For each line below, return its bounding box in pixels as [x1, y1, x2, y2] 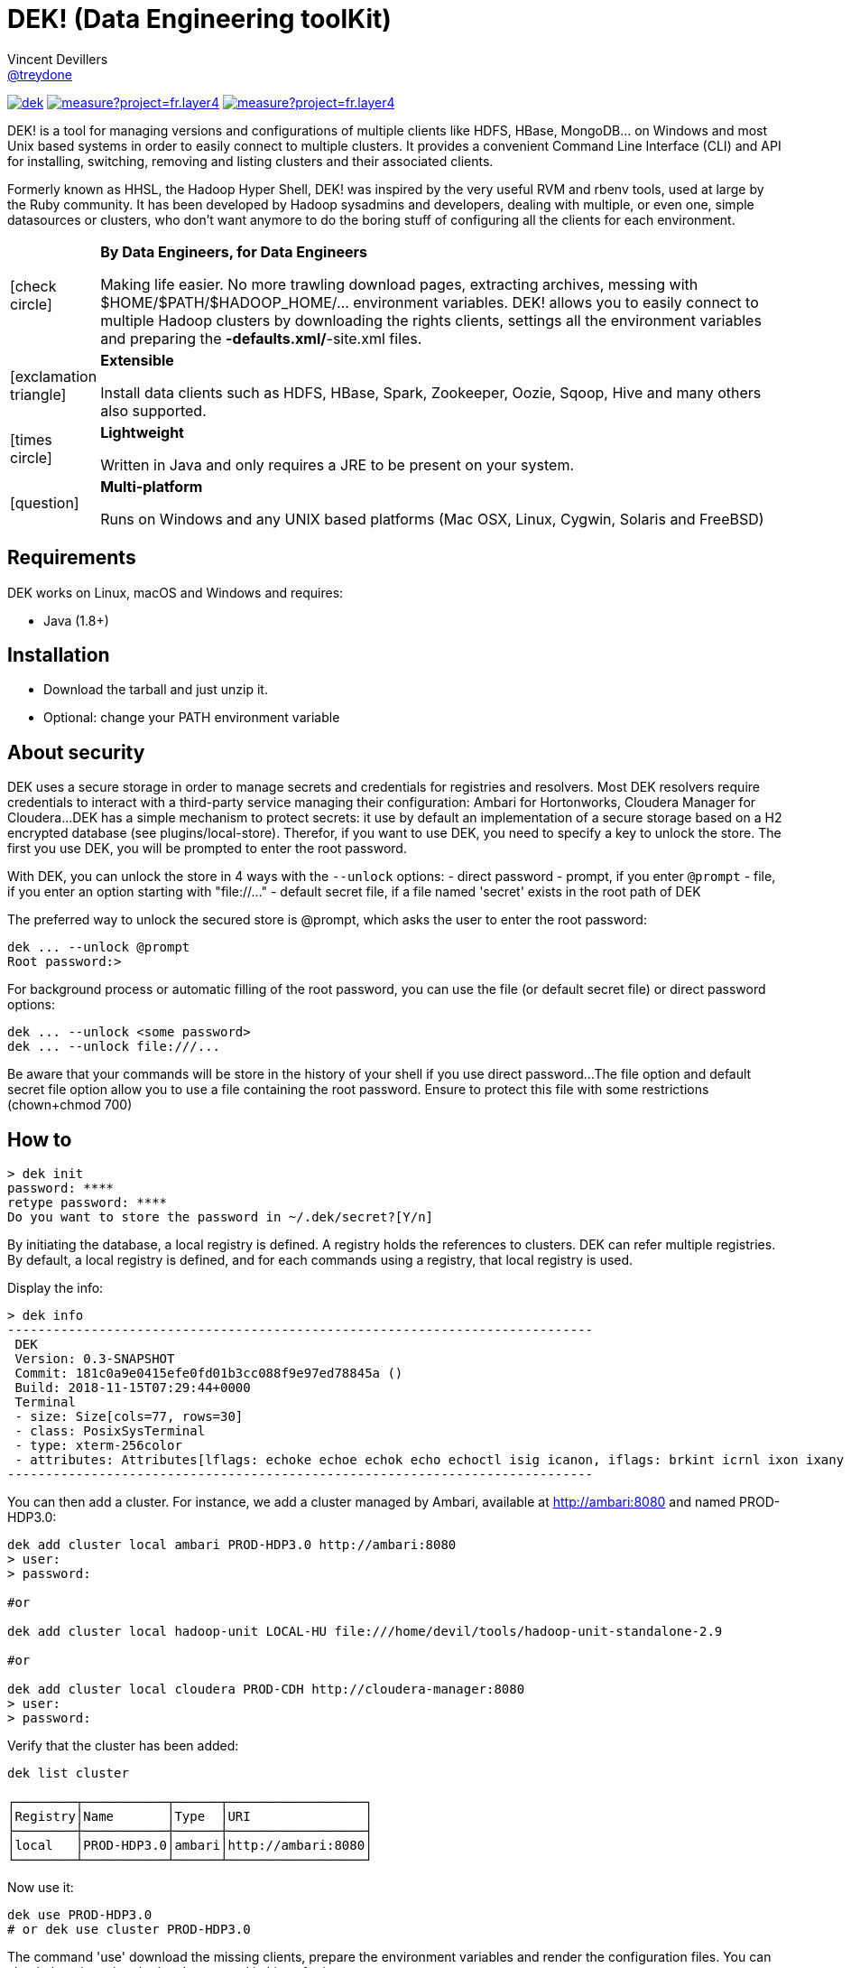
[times [10, 430, 52, 449]
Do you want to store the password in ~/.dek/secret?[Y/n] [7, 1210, 434, 1225]
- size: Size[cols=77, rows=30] [14, 1409, 244, 1425]
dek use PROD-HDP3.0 [7, 1908, 153, 1923]
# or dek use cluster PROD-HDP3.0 [7, 1922, 251, 1937]
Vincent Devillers [7, 51, 108, 67]
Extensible [100, 350, 174, 369]
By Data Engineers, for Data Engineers [100, 242, 367, 261]
